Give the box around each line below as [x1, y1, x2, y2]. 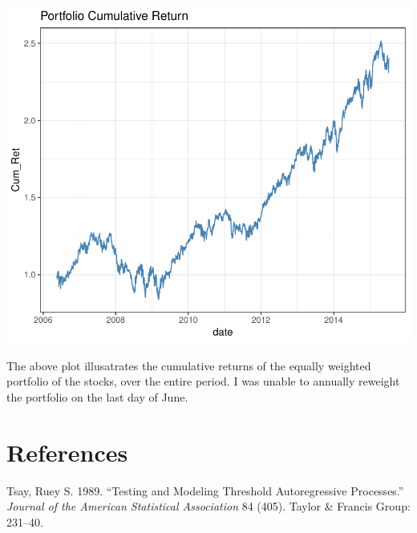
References [6, 435, 128, 468]
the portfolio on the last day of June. [6, 388, 188, 405]
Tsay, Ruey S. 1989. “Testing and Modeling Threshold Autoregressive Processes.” [6, 482, 404, 499]
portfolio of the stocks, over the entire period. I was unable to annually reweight [6, 373, 400, 390]
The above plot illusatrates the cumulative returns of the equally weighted [6, 357, 371, 374]
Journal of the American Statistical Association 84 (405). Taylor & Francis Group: [6, 498, 411, 515]
